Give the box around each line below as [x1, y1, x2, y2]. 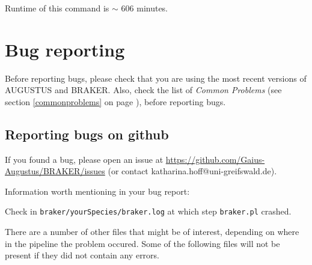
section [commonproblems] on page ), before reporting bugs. [5, 95, 226, 108]
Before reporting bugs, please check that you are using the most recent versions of [5, 72, 307, 84]
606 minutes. [121, 2, 168, 14]
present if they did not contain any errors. [5, 249, 159, 261]
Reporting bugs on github [5, 124, 169, 143]
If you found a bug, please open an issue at [5, 153, 164, 165]
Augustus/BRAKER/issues [5, 165, 105, 177]
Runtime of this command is [5, 2, 109, 14]
